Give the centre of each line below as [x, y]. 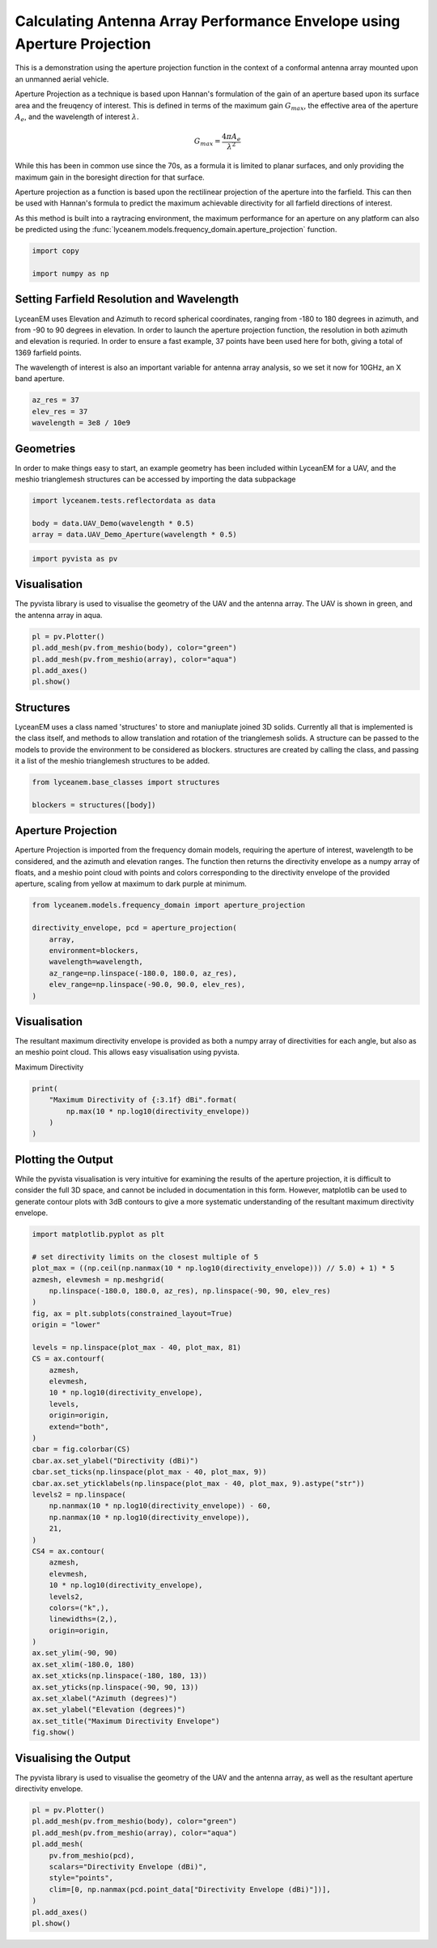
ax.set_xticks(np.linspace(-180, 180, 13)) [120, 1676]
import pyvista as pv [75, 559]
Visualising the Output [73, 1758]
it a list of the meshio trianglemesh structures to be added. [112, 760]
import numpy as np [70, 274]
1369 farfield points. [49, 353]
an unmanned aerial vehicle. [62, 79]
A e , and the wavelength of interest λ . [77, 117]
